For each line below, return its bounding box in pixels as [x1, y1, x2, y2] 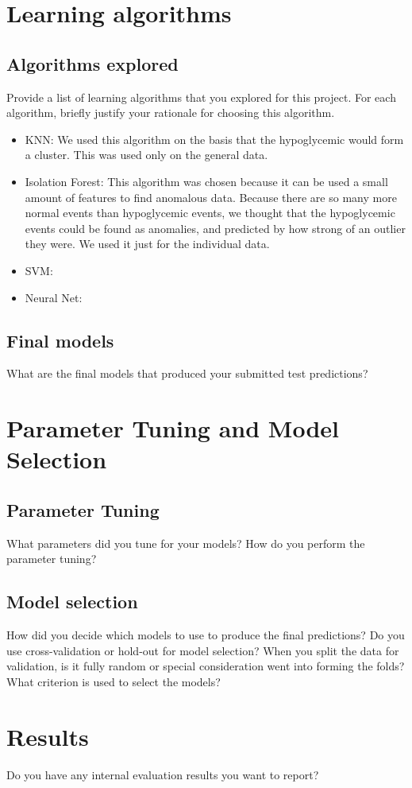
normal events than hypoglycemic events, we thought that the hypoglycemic [25, 204, 395, 221]
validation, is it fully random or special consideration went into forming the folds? [6, 658, 405, 674]
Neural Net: [25, 289, 83, 305]
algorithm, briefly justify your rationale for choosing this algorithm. [6, 104, 335, 121]
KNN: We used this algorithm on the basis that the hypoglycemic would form [25, 130, 404, 147]
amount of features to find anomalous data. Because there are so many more [25, 188, 397, 205]
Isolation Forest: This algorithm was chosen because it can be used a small [25, 173, 388, 189]
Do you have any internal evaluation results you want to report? [6, 766, 319, 782]
